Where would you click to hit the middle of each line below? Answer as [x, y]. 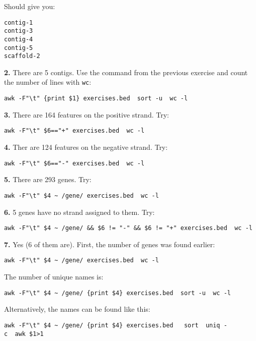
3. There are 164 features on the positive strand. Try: [87, 114]
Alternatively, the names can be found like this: [77, 309]
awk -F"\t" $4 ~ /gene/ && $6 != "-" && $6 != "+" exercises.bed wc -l [128, 228]
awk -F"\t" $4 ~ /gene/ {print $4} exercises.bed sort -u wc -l [118, 293]
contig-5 [19, 48]
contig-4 [19, 39]
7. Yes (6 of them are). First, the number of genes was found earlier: [110, 244]
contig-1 [19, 22]
